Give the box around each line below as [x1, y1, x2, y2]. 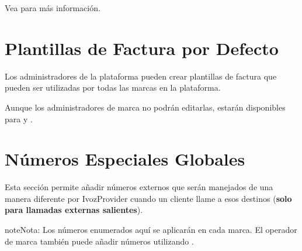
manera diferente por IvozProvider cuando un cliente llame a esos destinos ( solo [5, 192, 292, 204]
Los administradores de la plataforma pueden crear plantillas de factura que [5, 70, 277, 82]
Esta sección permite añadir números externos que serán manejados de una [5, 181, 273, 193]
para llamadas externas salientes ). [5, 204, 143, 216]
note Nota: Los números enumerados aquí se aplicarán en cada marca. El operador [5, 224, 297, 235]
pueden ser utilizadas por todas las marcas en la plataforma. [5, 81, 221, 94]
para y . [5, 112, 33, 125]
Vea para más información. [5, 2, 100, 13]
